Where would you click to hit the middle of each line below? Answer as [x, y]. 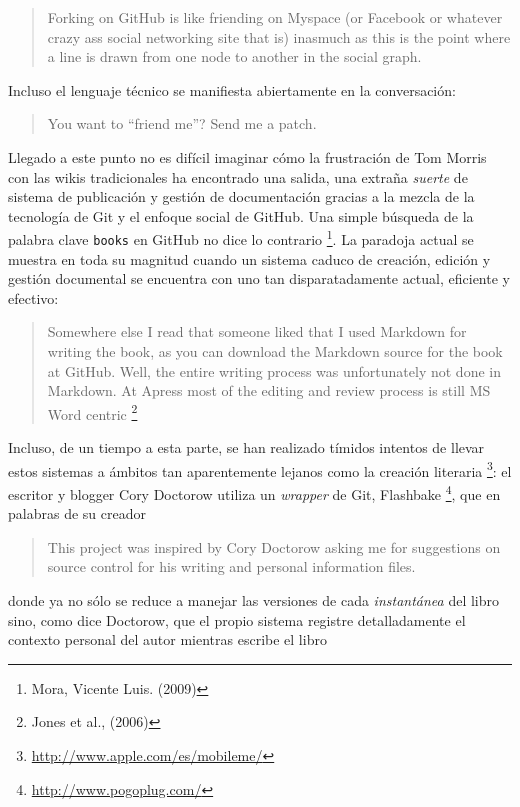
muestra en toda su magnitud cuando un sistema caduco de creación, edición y [249, 258]
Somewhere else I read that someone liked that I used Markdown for [257, 331]
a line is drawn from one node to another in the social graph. [234, 56]
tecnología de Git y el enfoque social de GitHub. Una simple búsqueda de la [241, 215]
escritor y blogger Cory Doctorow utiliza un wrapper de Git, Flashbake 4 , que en [254, 492]
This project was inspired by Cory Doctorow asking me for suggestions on [274, 546]
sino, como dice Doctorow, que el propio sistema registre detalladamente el [237, 619]
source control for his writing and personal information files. [231, 566]
